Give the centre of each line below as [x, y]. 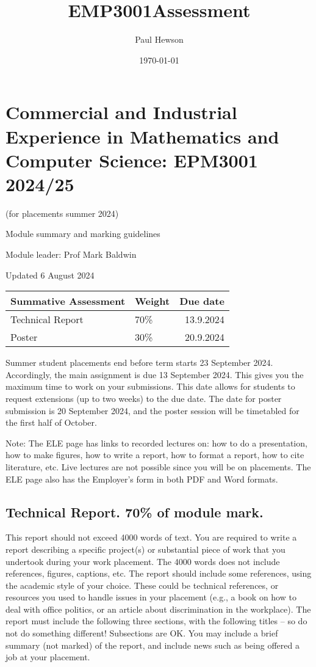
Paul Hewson [159, 39]
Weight [153, 301]
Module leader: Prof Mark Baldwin [71, 254]
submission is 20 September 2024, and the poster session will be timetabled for [153, 410]
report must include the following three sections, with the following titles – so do [156, 621]
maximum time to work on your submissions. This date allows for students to [150, 386]
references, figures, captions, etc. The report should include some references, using [159, 573]
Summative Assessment [68, 301]
